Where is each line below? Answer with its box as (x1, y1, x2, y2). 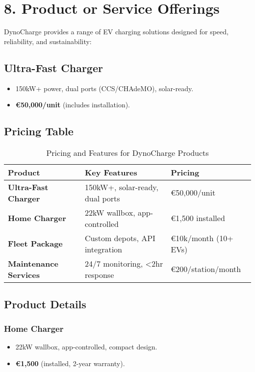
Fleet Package (8, 238, 63, 249)
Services (8, 269, 40, 280)
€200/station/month (171, 263, 241, 275)
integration (84, 243, 122, 255)
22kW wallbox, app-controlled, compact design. (15, 341, 157, 351)
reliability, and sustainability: (4, 36, 92, 46)
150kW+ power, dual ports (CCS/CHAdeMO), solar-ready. (15, 83, 194, 93)
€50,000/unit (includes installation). (15, 99, 130, 110)
